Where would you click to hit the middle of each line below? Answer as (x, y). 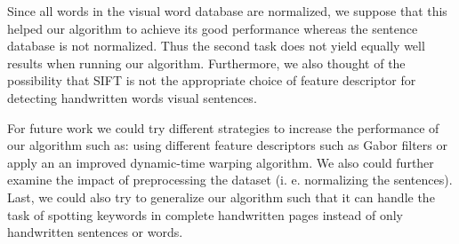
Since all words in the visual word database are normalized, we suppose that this (227, 11)
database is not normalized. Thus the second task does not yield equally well (216, 46)
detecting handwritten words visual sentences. (132, 97)
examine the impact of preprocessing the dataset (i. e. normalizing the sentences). (230, 180)
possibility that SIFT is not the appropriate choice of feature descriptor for (212, 80)
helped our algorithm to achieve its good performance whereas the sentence (213, 28)
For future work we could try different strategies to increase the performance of (223, 127)
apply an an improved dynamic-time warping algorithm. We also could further (221, 162)
